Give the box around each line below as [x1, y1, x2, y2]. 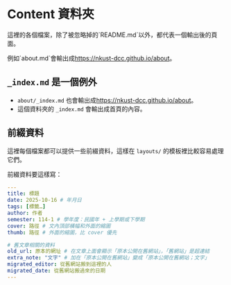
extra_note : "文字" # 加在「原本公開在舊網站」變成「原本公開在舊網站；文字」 [7, 254, 210, 261]
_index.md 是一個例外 [7, 76, 97, 88]
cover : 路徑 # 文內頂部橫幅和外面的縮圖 [7, 223, 111, 230]
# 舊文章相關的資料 [7, 241, 55, 248]
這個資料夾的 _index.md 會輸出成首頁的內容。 [17, 105, 147, 113]
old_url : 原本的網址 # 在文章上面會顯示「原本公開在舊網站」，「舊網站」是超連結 [7, 248, 210, 255]
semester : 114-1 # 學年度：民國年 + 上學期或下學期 [7, 216, 145, 223]
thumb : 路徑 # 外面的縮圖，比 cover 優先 [7, 229, 117, 236]
